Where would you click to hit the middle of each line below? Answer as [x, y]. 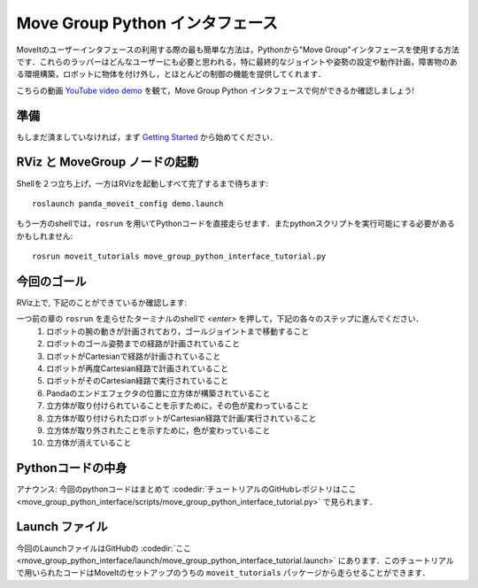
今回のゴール [51, 281]
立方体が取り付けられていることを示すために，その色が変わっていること [178, 406]
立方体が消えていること [89, 443]
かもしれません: [45, 236]
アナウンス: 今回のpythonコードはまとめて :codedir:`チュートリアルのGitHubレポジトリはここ [186, 489]
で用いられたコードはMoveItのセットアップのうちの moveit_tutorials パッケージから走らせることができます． [223, 573]
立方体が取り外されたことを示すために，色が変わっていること [158, 430]
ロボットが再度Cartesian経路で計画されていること [138, 368]
